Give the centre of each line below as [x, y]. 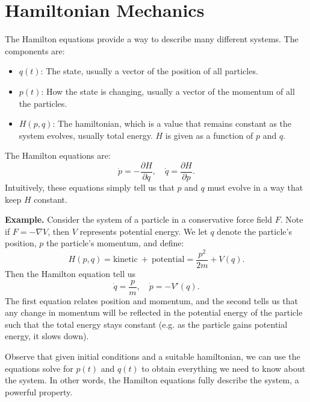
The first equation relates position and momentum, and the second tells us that [152, 300]
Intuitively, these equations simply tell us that [90, 187]
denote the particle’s [254, 231]
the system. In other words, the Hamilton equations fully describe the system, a [152, 380]
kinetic [125, 260]
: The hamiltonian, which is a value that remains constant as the [172, 123]
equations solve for [39, 368]
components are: [35, 50]
